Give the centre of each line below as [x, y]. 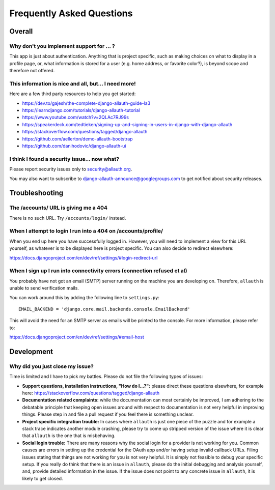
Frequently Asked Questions [71, 13]
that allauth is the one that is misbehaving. [69, 436]
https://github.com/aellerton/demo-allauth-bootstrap [77, 139]
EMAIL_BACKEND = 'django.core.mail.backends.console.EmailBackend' [104, 309]
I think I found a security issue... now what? [64, 159]
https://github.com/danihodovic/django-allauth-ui [74, 146]
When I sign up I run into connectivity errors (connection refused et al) [98, 271]
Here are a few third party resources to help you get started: [73, 94]
